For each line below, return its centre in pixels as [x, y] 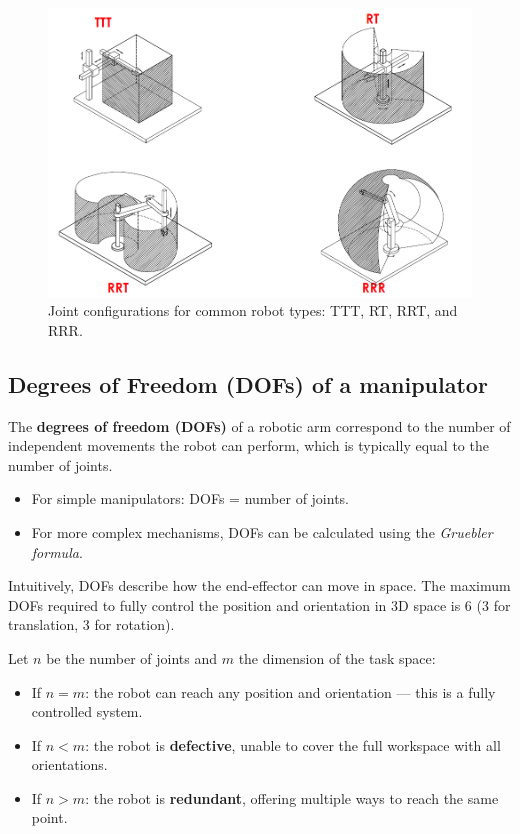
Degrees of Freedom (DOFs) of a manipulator [248, 383]
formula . [57, 551]
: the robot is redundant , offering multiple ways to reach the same [292, 797]
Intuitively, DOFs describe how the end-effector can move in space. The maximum [259, 585]
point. [49, 817]
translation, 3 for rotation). [91, 624]
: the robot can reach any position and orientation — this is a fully [290, 691]
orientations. [69, 764]
